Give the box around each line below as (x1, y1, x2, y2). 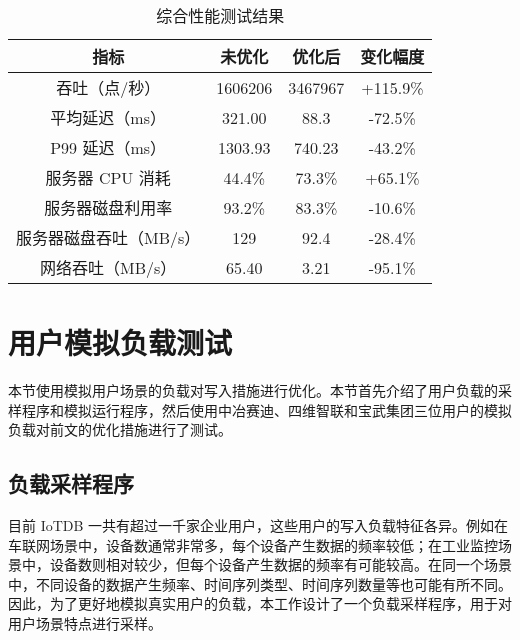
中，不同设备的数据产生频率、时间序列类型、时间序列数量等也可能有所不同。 (8, 573, 512, 594)
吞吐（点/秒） (56, 76, 161, 99)
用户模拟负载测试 (8, 322, 233, 363)
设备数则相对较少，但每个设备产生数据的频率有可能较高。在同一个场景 (49, 554, 512, 575)
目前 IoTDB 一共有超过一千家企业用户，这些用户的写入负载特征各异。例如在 (8, 515, 509, 536)
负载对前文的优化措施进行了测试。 (8, 419, 232, 440)
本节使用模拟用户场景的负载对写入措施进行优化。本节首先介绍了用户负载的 (8, 380, 498, 401)
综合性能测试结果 (156, 4, 285, 27)
